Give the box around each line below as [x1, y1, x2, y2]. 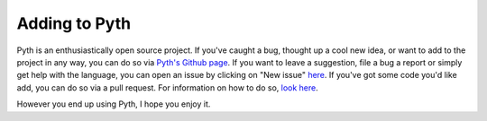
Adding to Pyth [16, 13, 131, 33]
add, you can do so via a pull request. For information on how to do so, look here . [16, 82, 319, 93]
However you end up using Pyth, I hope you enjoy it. [16, 99, 211, 109]
